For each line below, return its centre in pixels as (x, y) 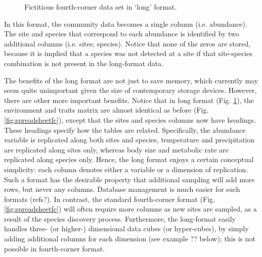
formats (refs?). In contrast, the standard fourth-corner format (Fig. (110, 199)
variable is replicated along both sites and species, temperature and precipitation (129, 140)
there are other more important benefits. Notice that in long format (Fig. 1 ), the (129, 100)
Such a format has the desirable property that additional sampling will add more (129, 179)
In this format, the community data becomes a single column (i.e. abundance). (126, 23)
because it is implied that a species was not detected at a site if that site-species (128, 53)
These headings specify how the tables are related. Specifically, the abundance (125, 130)
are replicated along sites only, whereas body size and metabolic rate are (116, 149)
